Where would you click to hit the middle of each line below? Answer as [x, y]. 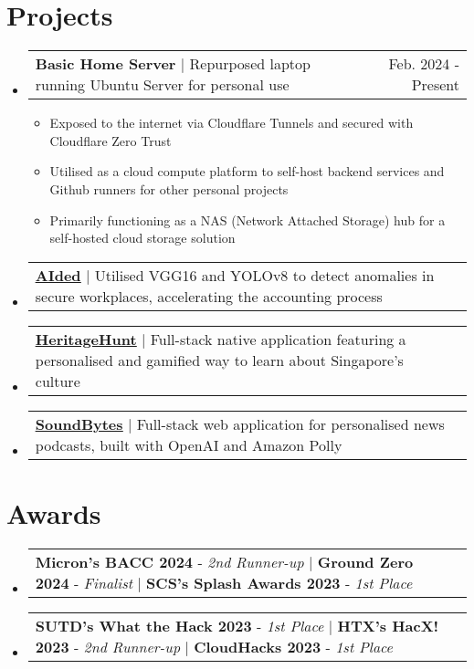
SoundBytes [79, 423]
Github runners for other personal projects [169, 188]
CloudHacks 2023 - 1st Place [293, 646]
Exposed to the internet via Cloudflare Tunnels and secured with [232, 123]
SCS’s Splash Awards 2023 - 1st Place [279, 582]
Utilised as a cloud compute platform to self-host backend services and [247, 171]
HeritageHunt [86, 339]
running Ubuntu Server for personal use [162, 85]
